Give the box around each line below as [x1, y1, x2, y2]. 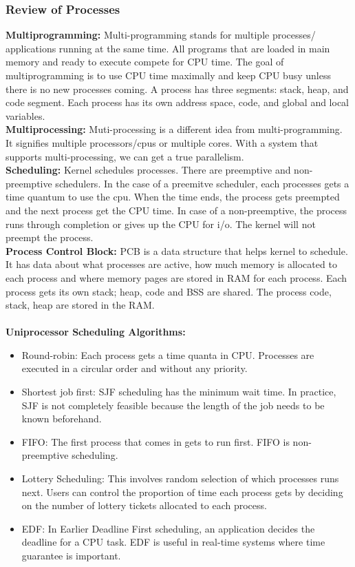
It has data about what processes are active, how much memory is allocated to [6, 257, 337, 271]
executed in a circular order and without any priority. [21, 361, 248, 375]
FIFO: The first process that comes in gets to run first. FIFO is [21, 434, 290, 449]
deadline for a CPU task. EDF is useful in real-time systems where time [21, 535, 325, 549]
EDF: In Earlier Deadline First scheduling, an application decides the [21, 521, 315, 535]
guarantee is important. [21, 548, 121, 562]
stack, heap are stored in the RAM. [6, 298, 155, 312]
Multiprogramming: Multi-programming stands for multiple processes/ [6, 28, 316, 42]
